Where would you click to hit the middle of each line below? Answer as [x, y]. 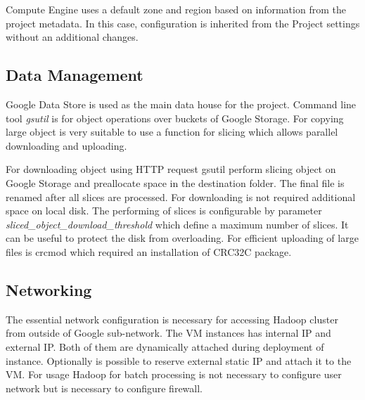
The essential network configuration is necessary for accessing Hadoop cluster [172, 319]
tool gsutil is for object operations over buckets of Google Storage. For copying [175, 118]
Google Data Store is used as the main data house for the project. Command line [181, 104]
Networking [49, 289]
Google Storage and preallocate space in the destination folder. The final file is [175, 182]
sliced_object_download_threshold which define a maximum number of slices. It [177, 224]
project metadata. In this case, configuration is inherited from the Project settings [183, 23]
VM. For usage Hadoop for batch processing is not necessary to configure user [174, 374]
